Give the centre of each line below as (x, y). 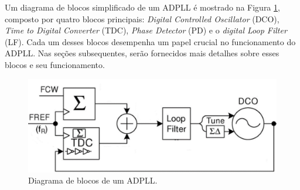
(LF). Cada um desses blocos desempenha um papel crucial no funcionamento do (150, 41)
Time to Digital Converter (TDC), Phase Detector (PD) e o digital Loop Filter (146, 30)
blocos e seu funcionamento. (55, 64)
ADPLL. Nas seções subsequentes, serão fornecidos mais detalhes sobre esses (142, 53)
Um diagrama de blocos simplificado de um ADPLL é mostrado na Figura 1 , (142, 7)
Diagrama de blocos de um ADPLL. (93, 180)
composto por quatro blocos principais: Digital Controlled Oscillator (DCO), (142, 18)
